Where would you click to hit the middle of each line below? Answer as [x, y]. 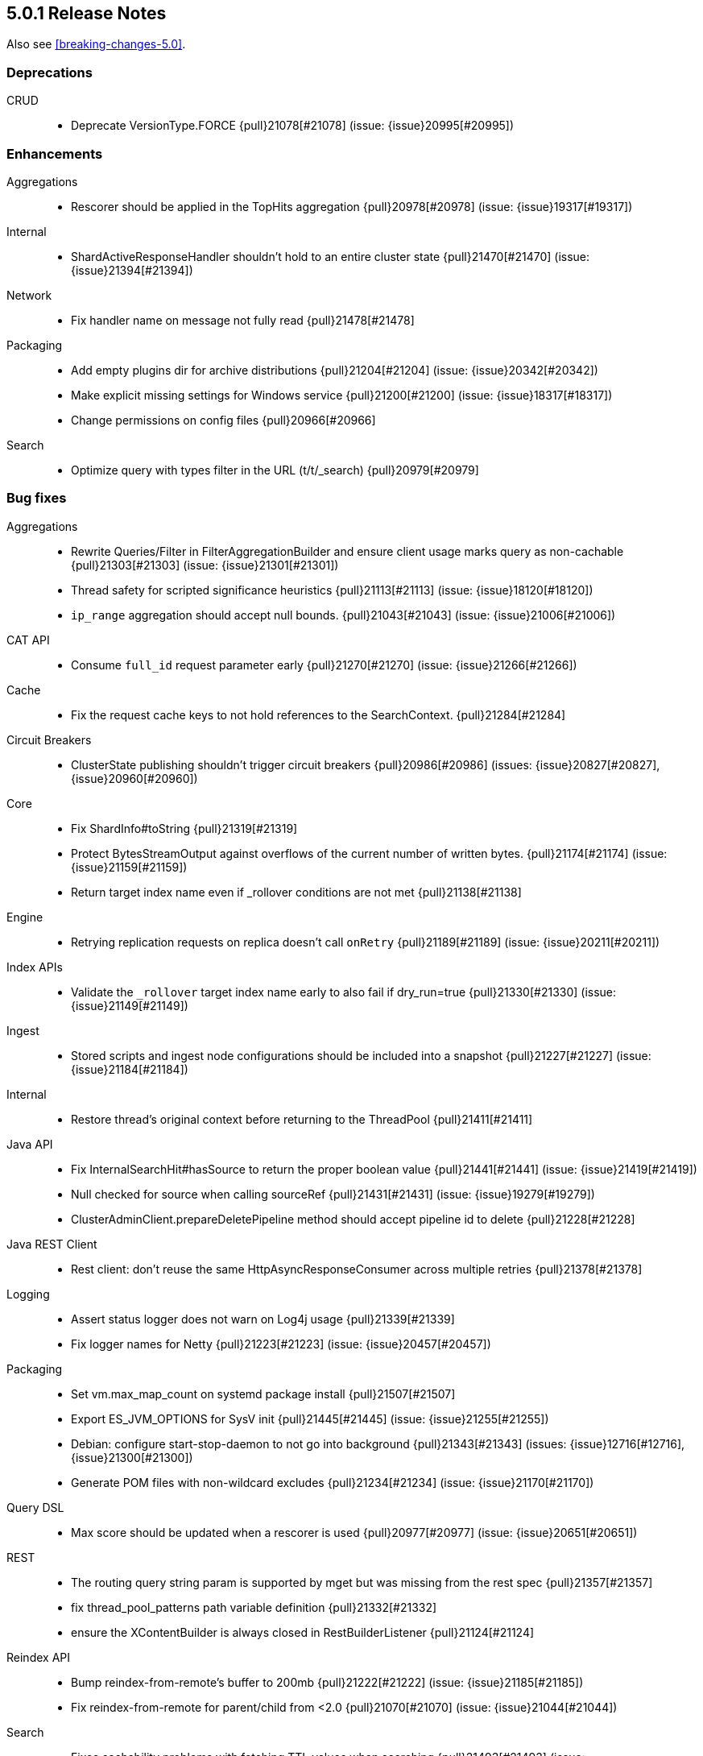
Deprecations [50, 72]
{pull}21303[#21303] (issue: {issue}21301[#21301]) [205, 565]
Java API [30, 1144]
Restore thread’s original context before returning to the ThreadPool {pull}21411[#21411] [302, 1119]
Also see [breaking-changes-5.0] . [96, 44]
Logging [28, 1294]
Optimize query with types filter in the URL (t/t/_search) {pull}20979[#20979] [275, 470]
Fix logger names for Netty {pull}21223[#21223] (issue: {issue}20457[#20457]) [281, 1344]
